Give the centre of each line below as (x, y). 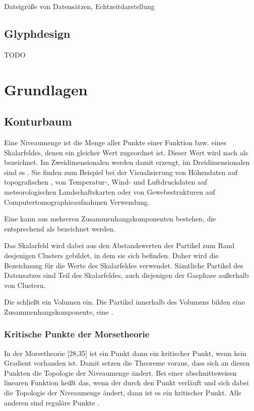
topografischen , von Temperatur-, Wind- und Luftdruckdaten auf (106, 182)
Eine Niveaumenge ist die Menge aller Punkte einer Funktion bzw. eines (115, 142)
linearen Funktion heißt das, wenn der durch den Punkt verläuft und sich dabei (126, 383)
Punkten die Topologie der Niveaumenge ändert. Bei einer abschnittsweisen (120, 372)
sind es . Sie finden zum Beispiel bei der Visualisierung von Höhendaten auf (121, 172)
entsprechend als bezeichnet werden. (60, 228)
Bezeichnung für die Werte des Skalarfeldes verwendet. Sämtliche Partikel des (124, 265)
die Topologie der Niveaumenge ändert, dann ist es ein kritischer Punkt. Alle (123, 393)
